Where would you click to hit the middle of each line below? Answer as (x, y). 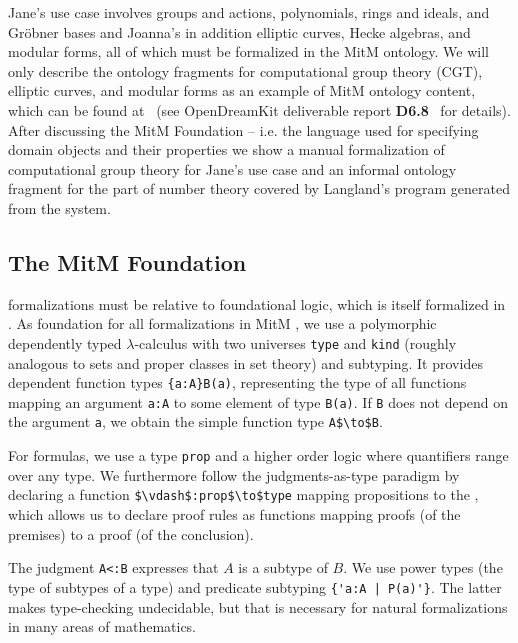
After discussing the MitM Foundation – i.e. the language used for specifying (243, 129)
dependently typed (65, 342)
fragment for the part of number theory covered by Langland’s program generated (259, 188)
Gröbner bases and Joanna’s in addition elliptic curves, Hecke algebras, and (239, 31)
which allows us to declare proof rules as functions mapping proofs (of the (234, 514)
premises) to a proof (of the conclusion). (131, 533)
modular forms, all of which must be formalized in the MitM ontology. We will (248, 51)
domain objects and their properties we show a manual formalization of (226, 149)
